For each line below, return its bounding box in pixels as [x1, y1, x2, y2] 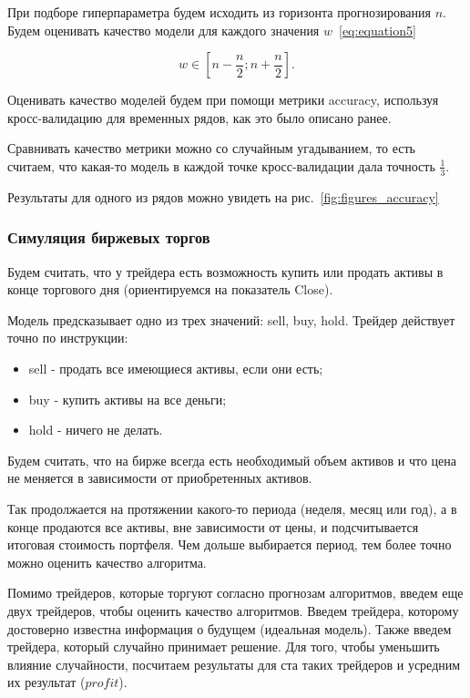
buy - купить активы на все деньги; [28, 389, 227, 408]
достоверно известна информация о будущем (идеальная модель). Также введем [7, 619, 452, 638]
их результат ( [7, 672, 86, 692]
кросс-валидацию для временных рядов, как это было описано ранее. [7, 108, 392, 127]
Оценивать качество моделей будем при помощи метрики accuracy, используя [7, 90, 439, 109]
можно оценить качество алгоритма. [7, 552, 207, 571]
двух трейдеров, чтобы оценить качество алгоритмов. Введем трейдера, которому [7, 600, 459, 620]
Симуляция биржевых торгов [7, 226, 210, 249]
